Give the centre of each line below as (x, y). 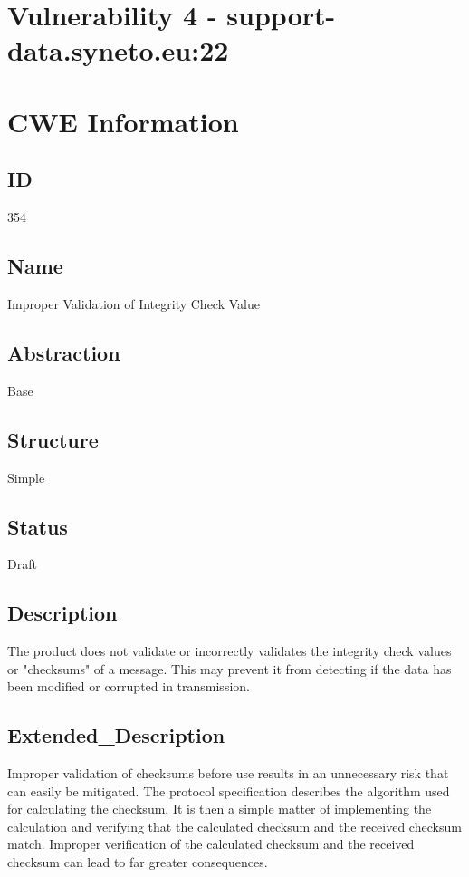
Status (38, 526)
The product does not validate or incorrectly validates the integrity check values (230, 651)
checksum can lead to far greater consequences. (138, 862)
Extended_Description (116, 735)
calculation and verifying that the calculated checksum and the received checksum (234, 826)
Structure (53, 439)
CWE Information (123, 121)
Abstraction (64, 352)
